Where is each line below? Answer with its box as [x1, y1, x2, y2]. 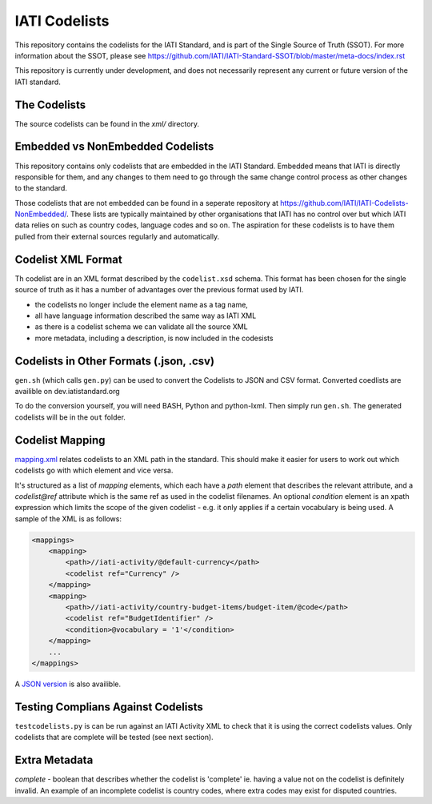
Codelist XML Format [14, 252, 123, 266]
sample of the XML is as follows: [14, 513, 122, 524]
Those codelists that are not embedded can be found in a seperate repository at [14, 198, 279, 207]
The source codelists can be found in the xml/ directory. [14, 119, 200, 128]
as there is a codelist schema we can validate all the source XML [34, 322, 248, 332]
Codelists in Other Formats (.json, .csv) [14, 354, 215, 368]
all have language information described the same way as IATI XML [34, 311, 257, 320]
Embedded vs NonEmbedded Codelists [14, 140, 214, 154]
